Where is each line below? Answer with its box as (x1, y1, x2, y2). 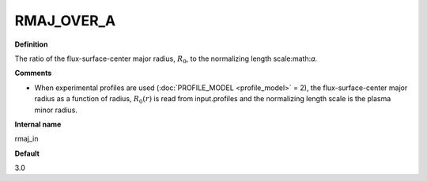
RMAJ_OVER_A (14, 12, 116, 29)
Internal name (14, 119, 62, 129)
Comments (14, 68, 52, 78)
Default (14, 149, 40, 158)
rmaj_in (14, 134, 39, 144)
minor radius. (34, 105, 78, 115)
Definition (14, 40, 48, 49)
